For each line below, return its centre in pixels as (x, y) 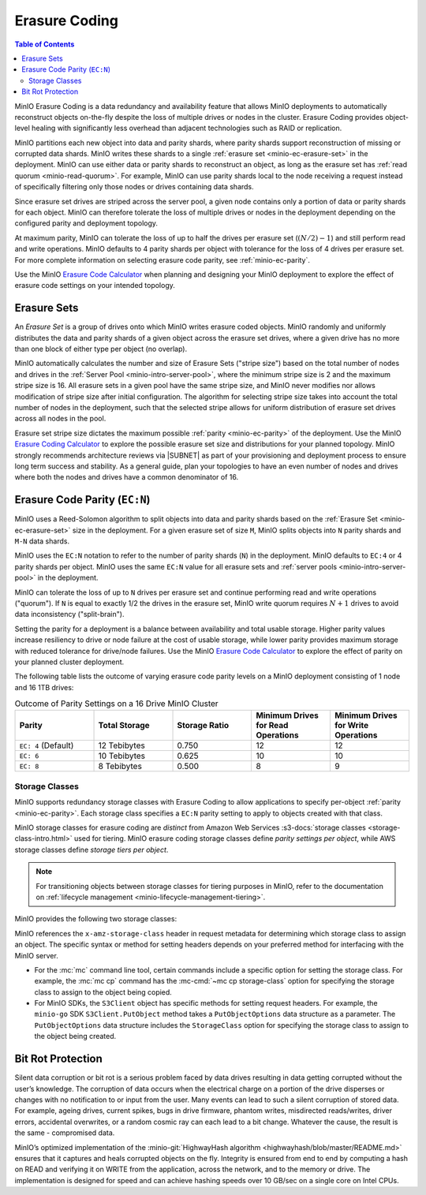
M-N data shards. (42, 541)
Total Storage (124, 726)
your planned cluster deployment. (69, 662)
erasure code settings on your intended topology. (95, 286)
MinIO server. (36, 955)
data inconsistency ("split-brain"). (69, 614)
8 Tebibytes (120, 767)
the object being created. (75, 1036)
